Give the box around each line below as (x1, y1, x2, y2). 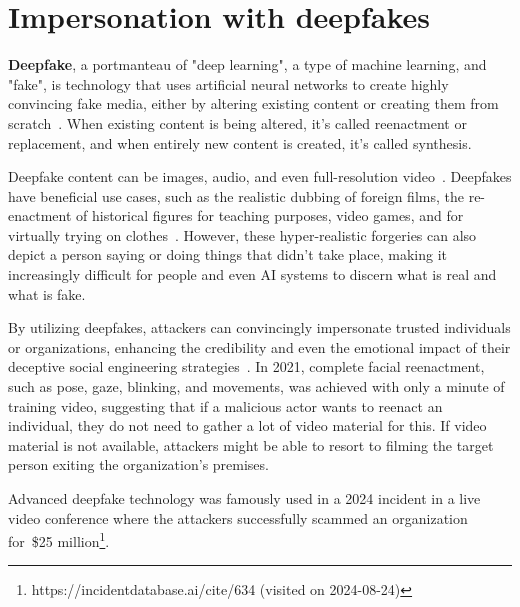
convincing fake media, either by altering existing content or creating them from (8, 93, 499, 114)
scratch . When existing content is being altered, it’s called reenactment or (8, 112, 467, 133)
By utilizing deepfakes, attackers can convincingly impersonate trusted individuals (8, 317, 511, 338)
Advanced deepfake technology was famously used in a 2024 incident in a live (8, 488, 481, 508)
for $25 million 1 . (8, 528, 110, 551)
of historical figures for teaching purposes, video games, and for (76, 205, 464, 226)
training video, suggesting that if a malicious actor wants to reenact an (8, 395, 443, 416)
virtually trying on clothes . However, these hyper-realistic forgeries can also (8, 224, 477, 245)
